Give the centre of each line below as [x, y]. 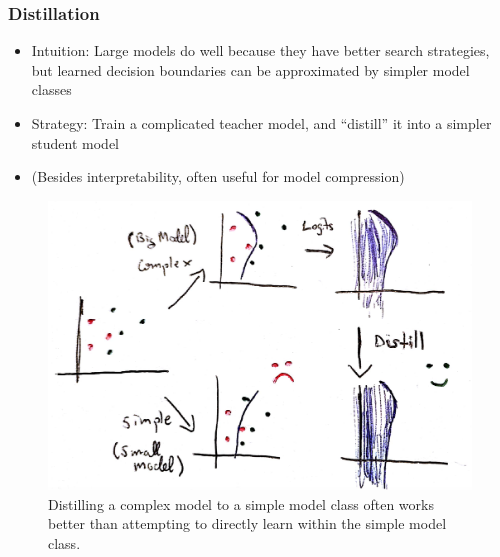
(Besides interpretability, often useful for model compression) [218, 176]
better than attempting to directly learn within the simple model [247, 523]
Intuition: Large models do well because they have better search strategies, [260, 50]
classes [51, 89]
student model [75, 142]
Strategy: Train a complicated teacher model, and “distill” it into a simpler [261, 123]
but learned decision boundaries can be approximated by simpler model [250, 69]
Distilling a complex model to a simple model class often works [241, 503]
